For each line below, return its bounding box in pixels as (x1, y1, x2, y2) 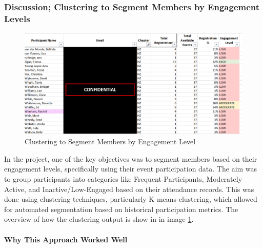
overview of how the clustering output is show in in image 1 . (4, 214, 194, 224)
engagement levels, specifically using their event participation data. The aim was (4, 163, 257, 174)
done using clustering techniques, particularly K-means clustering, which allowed (4, 194, 257, 204)
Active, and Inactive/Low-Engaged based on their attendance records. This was (4, 183, 254, 194)
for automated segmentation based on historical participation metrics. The (4, 203, 238, 214)
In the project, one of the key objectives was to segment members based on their (4, 153, 257, 164)
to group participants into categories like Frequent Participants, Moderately (4, 174, 242, 184)
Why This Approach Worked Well (4, 234, 128, 244)
